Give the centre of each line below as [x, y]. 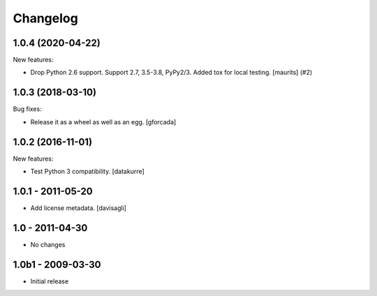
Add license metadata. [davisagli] [79, 208]
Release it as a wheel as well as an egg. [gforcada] [103, 121]
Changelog [45, 18]
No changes [48, 244]
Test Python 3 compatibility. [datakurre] [87, 172]
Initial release [50, 281]
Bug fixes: [27, 109]
